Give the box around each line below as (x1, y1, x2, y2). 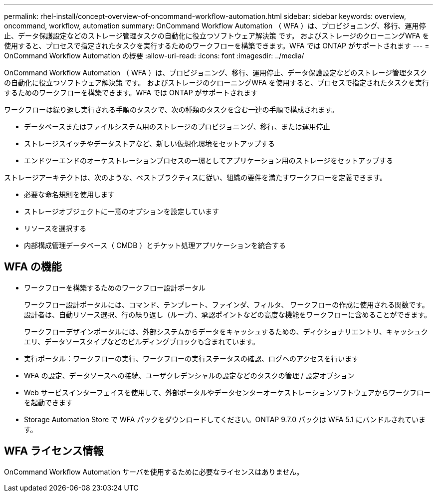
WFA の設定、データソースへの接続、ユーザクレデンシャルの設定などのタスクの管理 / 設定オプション (24, 371, 355, 380)
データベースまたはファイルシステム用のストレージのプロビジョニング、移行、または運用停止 (24, 122, 330, 131)
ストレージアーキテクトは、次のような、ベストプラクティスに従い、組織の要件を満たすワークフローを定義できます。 (4, 173, 387, 182)
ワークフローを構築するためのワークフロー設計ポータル (24, 283, 206, 292)
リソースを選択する (24, 224, 87, 233)
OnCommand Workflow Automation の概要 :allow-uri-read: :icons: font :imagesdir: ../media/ (4, 51, 304, 60)
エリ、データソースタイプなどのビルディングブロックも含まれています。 (24, 337, 259, 346)
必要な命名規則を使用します (24, 190, 115, 199)
